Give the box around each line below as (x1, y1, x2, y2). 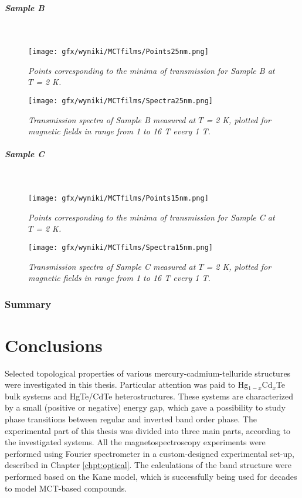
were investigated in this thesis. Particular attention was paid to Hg (5, 378, 249, 391)
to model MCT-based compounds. (5, 482, 127, 494)
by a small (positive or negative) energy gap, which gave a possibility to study (5, 401, 286, 414)
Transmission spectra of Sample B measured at (28, 113, 196, 126)
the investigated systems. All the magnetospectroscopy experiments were (5, 436, 266, 448)
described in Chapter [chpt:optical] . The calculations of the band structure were (5, 459, 291, 471)
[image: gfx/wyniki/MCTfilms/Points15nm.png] (28, 194, 209, 202)
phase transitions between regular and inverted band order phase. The (5, 413, 257, 425)
